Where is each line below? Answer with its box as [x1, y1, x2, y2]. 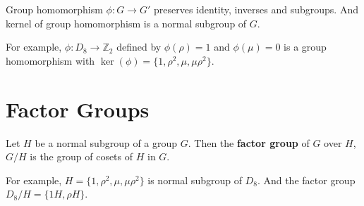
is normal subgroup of [147, 172, 242, 187]
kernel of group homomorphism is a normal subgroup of [6, 15, 247, 30]
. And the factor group [257, 172, 356, 187]
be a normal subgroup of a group [35, 135, 178, 150]
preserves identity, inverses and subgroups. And [153, 2, 358, 16]
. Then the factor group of [188, 135, 310, 150]
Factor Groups [6, 94, 150, 123]
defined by [116, 39, 162, 54]
